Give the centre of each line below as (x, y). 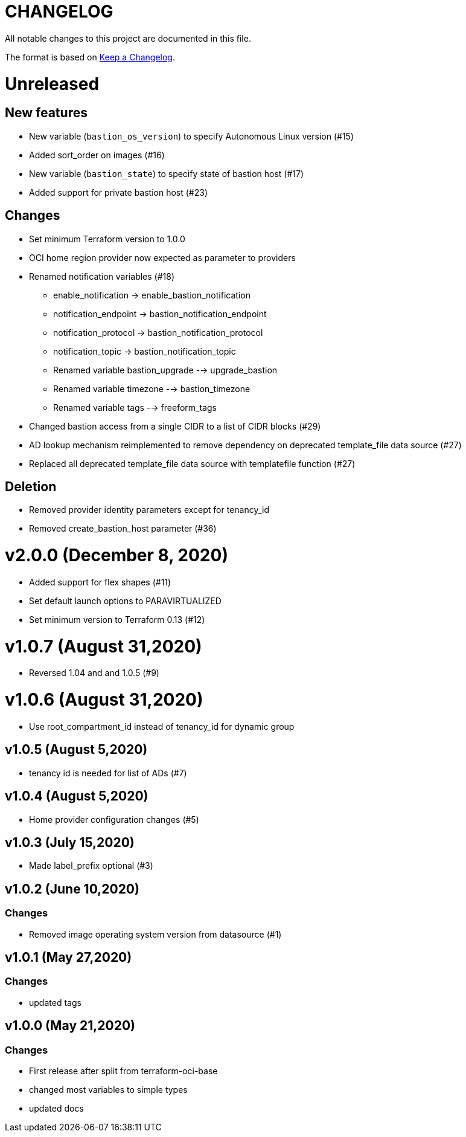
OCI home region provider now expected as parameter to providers (162, 257)
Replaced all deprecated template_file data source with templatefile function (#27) (192, 463)
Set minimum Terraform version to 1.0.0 (107, 239)
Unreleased (52, 84)
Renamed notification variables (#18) (102, 276)
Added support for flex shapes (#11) (100, 582)
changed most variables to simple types (108, 1090)
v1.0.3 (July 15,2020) (70, 842)
